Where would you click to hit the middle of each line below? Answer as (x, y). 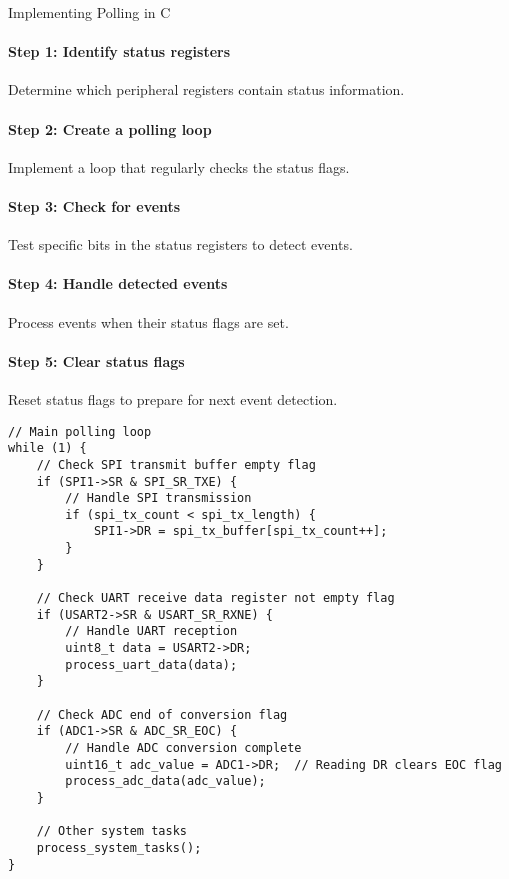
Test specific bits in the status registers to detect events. (180, 244)
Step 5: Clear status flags (96, 360)
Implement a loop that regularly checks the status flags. (179, 166)
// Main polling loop (80, 431)
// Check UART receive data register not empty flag (215, 598)
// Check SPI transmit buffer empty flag (176, 464)
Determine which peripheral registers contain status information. (206, 89)
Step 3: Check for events (94, 205)
